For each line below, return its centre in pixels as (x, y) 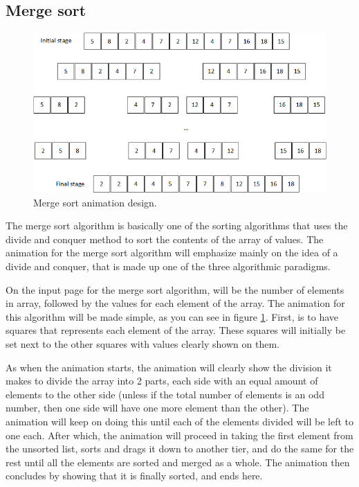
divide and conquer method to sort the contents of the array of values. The (165, 239)
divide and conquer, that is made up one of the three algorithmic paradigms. (168, 266)
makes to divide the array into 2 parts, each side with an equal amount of (162, 381)
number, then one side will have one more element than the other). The (157, 408)
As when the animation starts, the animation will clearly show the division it (169, 367)
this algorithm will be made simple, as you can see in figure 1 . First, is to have (172, 316)
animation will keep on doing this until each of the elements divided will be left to (179, 421)
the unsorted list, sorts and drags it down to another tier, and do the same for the (180, 449)
